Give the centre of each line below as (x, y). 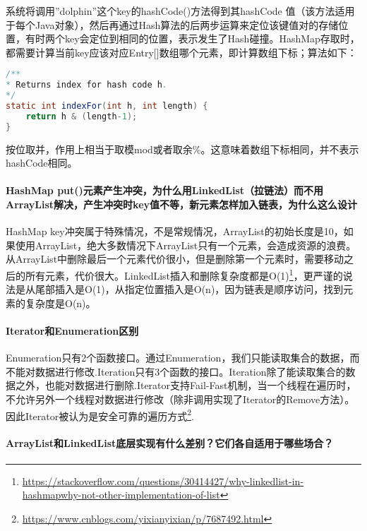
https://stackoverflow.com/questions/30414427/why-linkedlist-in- (163, 481)
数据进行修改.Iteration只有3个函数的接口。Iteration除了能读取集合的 (190, 371)
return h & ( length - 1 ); (82, 116)
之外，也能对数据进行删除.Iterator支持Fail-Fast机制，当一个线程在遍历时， (186, 385)
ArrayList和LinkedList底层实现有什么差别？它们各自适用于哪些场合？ (170, 443)
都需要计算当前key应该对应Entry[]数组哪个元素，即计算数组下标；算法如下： (181, 52)
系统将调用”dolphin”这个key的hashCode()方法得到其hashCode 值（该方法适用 (180, 11)
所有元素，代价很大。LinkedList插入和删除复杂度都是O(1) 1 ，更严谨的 (184, 274)
